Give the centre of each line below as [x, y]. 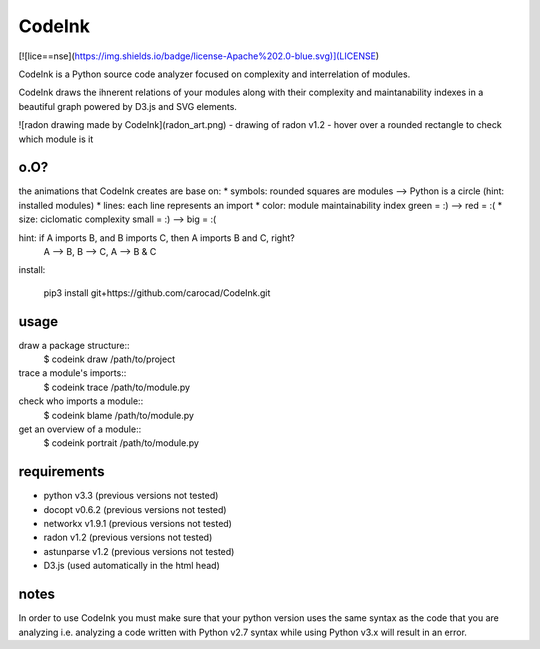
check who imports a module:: [81, 401]
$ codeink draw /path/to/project [109, 359]
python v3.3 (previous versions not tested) [131, 496]
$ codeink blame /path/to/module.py [119, 415]
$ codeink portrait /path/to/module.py [121, 443]
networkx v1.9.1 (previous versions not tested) [137, 524]
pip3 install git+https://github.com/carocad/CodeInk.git [157, 292]
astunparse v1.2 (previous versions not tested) [139, 551]
